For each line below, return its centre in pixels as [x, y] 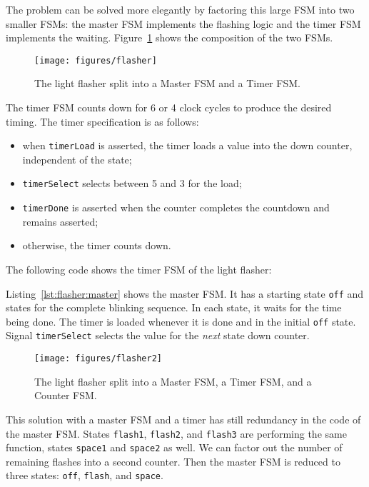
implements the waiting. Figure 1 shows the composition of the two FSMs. [170, 37]
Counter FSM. [66, 395]
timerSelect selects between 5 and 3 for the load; [132, 183]
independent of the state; [77, 159]
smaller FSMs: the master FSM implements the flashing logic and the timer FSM [183, 23]
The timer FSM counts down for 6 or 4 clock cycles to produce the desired [169, 107]
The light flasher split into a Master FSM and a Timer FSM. [167, 83]
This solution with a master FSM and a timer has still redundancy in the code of [183, 419]
